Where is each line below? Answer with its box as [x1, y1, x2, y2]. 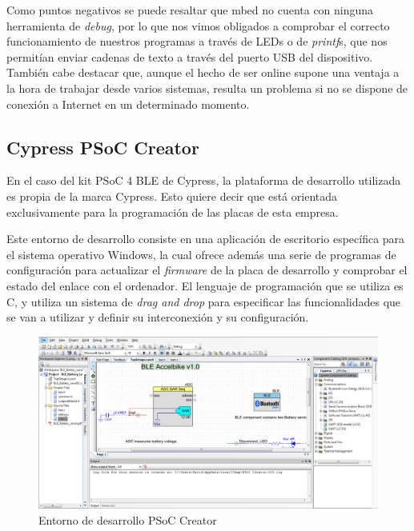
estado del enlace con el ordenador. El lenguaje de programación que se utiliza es [6, 277, 404, 293]
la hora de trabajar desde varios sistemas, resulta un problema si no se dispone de [6, 79, 408, 96]
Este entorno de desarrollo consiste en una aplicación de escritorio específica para [6, 230, 405, 247]
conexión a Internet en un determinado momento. [6, 95, 250, 112]
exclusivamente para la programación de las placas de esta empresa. [6, 203, 339, 220]
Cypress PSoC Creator [6, 134, 199, 159]
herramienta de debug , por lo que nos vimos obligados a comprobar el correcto [6, 17, 390, 34]
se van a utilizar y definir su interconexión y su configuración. [6, 309, 309, 325]
